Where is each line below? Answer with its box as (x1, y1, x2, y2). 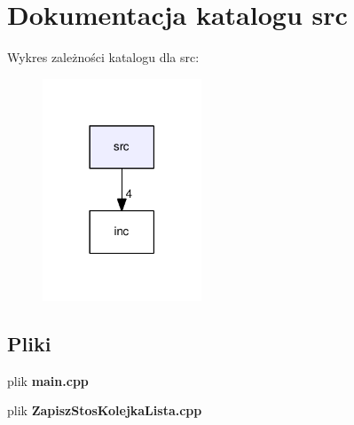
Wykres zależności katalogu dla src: (7, 48, 200, 67)
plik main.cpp (7, 371, 89, 390)
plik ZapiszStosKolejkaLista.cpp (7, 401, 202, 420)
